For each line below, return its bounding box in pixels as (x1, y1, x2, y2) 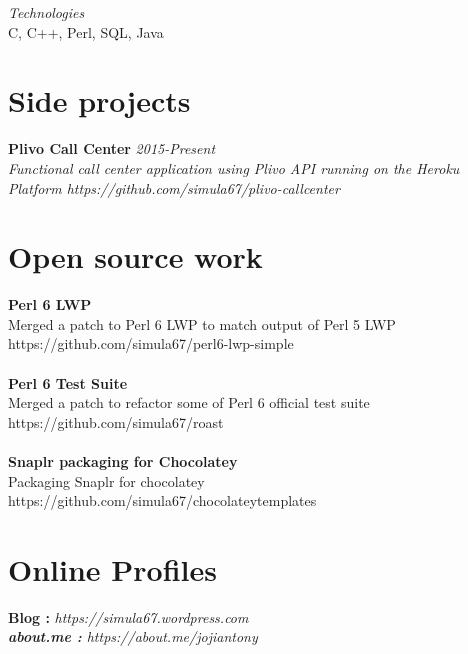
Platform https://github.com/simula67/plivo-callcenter (8, 177, 340, 198)
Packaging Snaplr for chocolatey (8, 470, 205, 491)
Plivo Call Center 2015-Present (8, 138, 216, 159)
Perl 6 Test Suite (8, 372, 128, 393)
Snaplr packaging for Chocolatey (8, 450, 238, 471)
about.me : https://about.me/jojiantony (8, 626, 258, 647)
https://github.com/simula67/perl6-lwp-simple (8, 333, 294, 354)
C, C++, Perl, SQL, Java (8, 21, 164, 42)
